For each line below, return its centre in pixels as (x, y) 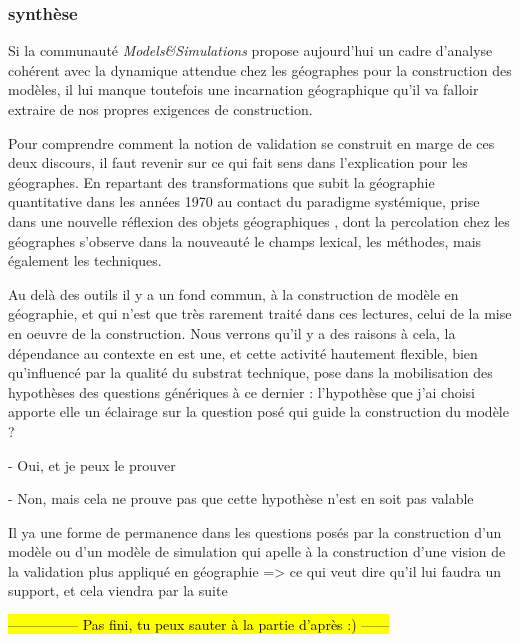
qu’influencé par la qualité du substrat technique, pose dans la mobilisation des (250, 372)
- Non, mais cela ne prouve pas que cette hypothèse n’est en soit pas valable (241, 498)
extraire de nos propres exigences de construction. (160, 109)
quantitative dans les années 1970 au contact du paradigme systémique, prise (244, 201)
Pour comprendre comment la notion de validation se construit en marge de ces (251, 142)
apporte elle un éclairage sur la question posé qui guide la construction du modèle (258, 411)
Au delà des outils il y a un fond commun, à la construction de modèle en (233, 293)
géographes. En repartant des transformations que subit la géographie (221, 181)
